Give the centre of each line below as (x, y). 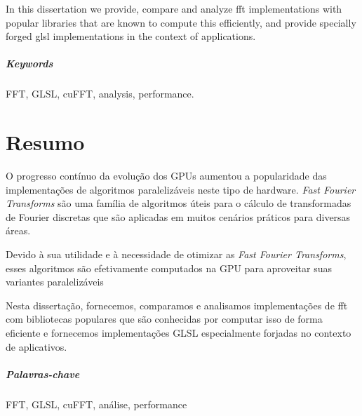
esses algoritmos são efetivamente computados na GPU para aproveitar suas (169, 268)
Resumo (45, 142)
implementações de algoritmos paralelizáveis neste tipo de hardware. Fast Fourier (181, 189)
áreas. (18, 230)
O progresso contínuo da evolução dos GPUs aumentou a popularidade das (166, 176)
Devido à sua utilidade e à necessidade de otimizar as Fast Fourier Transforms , (176, 254)
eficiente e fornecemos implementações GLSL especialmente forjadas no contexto (179, 333)
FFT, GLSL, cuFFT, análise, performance (96, 404)
